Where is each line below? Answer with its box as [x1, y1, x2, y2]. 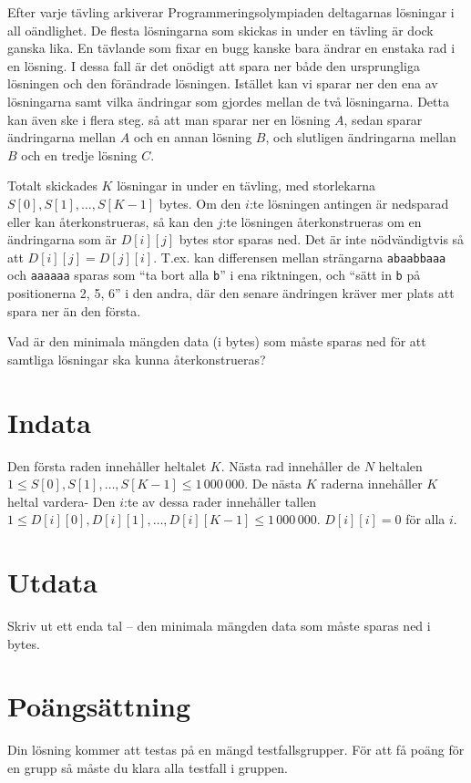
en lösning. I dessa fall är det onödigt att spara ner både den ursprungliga [7, 56, 420, 75]
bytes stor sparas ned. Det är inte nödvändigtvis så [179, 230, 465, 249]
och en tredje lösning [21, 145, 138, 164]
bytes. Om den [159, 193, 241, 212]
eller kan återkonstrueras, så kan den [7, 211, 213, 231]
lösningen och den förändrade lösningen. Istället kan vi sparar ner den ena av [7, 74, 438, 93]
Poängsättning [7, 687, 191, 725]
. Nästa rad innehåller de [220, 456, 360, 475]
